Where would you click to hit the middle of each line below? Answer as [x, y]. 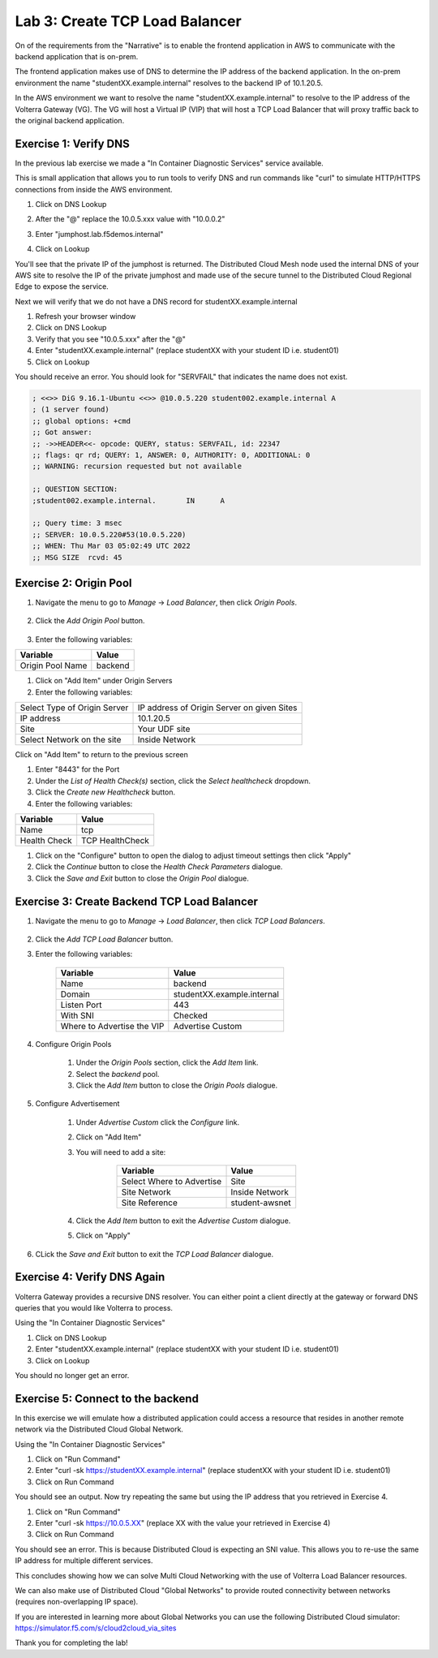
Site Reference [149, 1203]
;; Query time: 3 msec [77, 523]
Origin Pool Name [54, 665]
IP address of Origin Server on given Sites [217, 708]
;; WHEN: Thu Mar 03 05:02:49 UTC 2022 [111, 546]
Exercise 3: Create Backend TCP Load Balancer [137, 901]
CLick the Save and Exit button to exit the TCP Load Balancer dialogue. [155, 1254]
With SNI [77, 1015]
